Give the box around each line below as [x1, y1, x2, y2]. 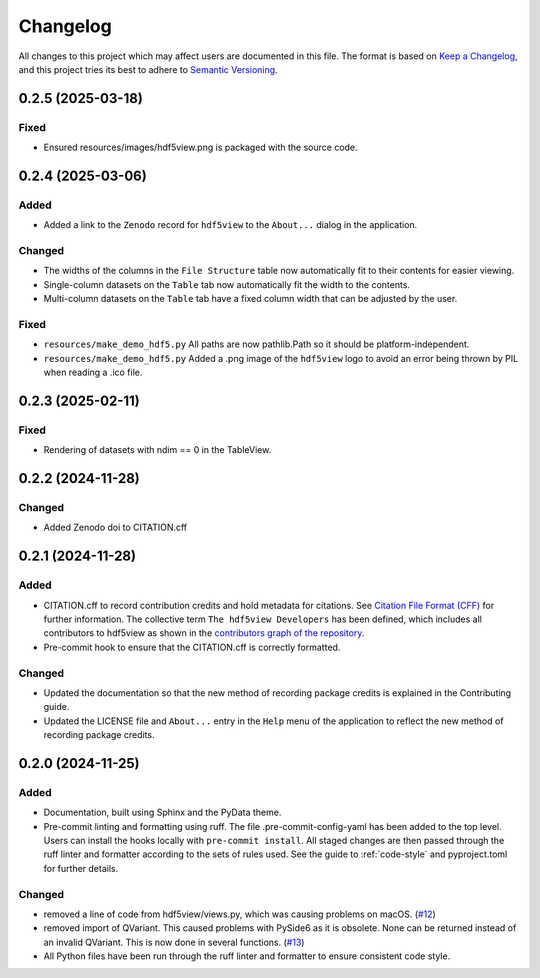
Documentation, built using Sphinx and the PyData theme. [43, 806, 282, 819]
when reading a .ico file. [43, 366, 143, 379]
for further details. [43, 862, 119, 874]
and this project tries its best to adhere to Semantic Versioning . [18, 63, 279, 75]
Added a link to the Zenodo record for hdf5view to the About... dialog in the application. [43, 219, 418, 231]
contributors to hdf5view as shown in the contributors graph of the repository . [43, 627, 365, 639]
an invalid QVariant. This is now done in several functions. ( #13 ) [43, 936, 305, 948]
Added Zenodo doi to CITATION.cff [43, 521, 188, 534]
